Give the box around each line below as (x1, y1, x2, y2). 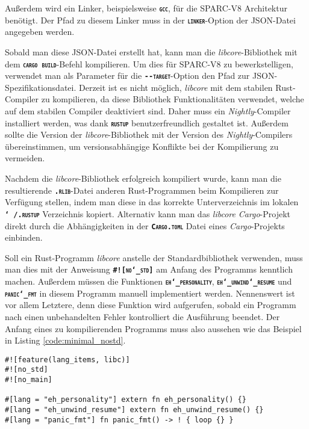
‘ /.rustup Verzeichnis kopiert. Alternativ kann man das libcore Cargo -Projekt (5, 207, 291, 220)
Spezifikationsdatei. (5, 81, 76, 93)
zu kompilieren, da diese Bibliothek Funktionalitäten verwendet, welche (41, 93, 304, 105)
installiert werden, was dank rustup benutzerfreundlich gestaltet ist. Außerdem (5, 116, 289, 129)
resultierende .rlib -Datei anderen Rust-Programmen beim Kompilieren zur (5, 184, 279, 196)
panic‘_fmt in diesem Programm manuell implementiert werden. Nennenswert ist (5, 286, 295, 299)
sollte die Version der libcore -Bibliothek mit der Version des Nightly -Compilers (5, 128, 293, 141)
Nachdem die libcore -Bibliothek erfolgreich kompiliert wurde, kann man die (5, 172, 281, 185)
